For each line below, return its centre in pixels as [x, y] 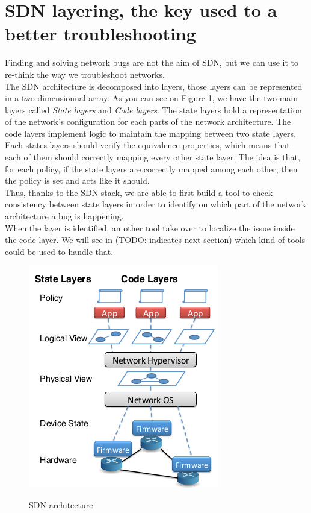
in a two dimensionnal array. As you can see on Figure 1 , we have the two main [151, 98]
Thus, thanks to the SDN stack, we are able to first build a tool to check [139, 192]
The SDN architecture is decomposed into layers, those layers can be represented [154, 86]
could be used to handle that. [59, 251]
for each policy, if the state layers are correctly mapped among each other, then [151, 168]
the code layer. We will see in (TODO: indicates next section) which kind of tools [155, 240]
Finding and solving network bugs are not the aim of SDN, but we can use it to [152, 62]
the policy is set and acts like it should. [77, 181]
